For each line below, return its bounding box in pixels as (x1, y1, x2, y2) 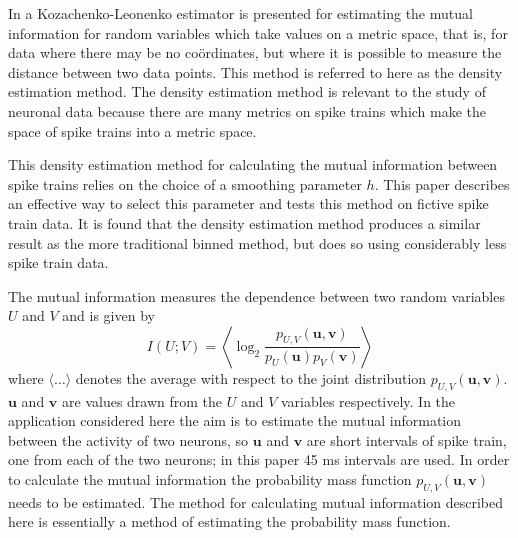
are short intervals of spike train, (306, 429, 507, 450)
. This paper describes (374, 173, 510, 194)
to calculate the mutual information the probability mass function (8, 469, 412, 490)
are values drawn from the (62, 390, 223, 411)
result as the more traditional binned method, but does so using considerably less (8, 232, 507, 253)
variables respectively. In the (281, 390, 456, 411)
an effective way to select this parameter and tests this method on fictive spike (8, 193, 489, 214)
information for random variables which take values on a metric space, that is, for (8, 22, 508, 43)
